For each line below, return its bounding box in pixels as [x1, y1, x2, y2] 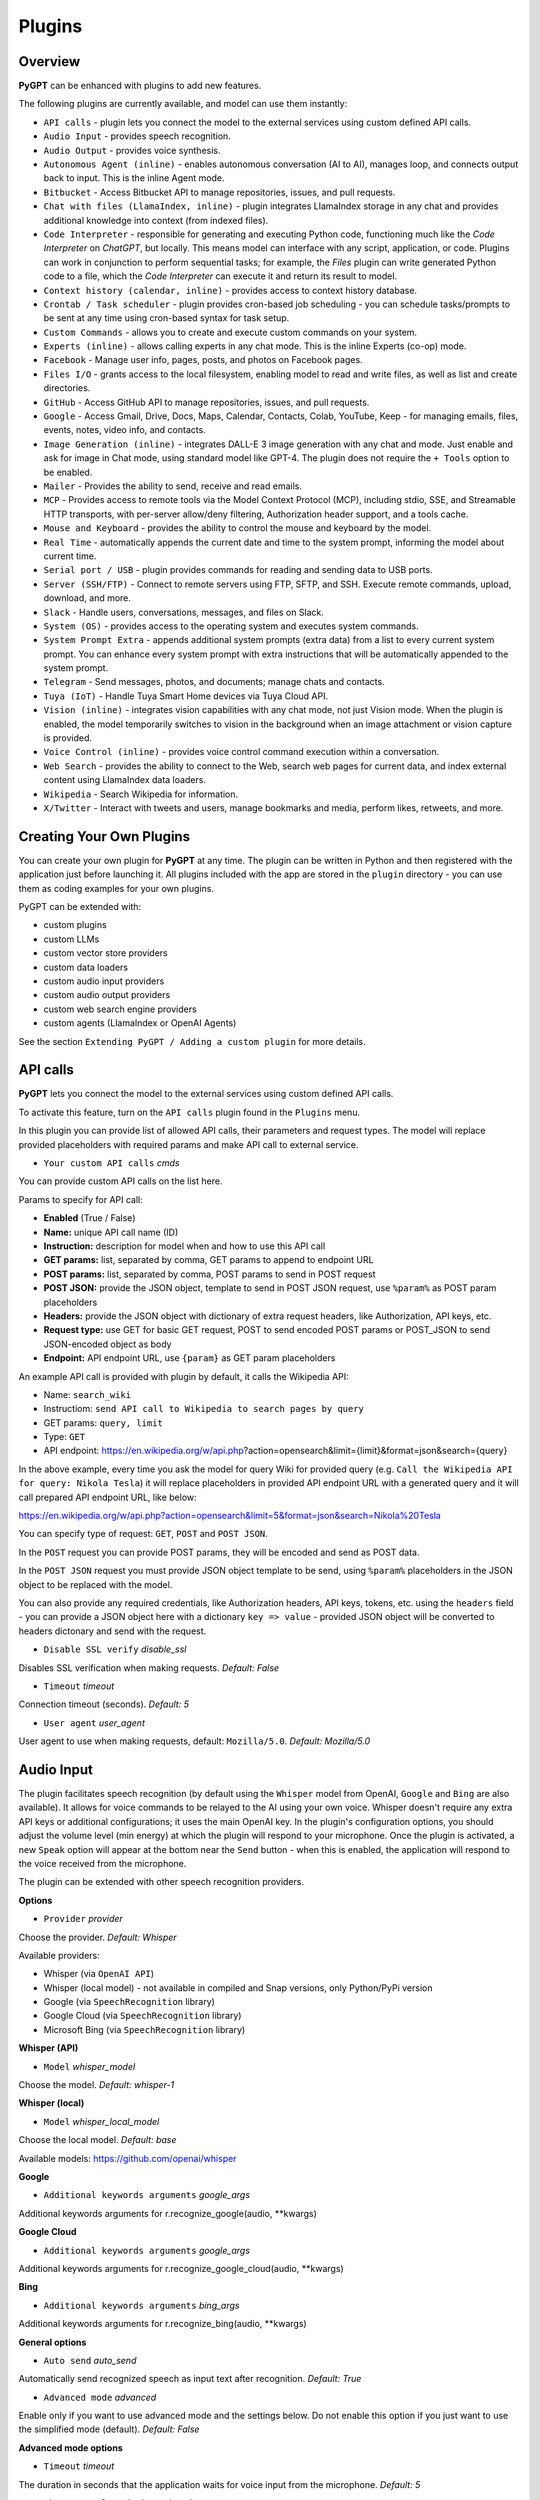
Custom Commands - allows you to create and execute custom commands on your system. [43, 326, 418, 338]
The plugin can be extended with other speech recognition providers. [18, 1876, 305, 1888]
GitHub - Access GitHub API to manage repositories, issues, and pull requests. [43, 396, 370, 408]
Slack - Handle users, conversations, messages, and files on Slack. [43, 606, 325, 618]
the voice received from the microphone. [18, 1857, 187, 1869]
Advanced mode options [18, 2441, 124, 2454]
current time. [43, 550, 97, 562]
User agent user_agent [43, 1716, 145, 1729]
